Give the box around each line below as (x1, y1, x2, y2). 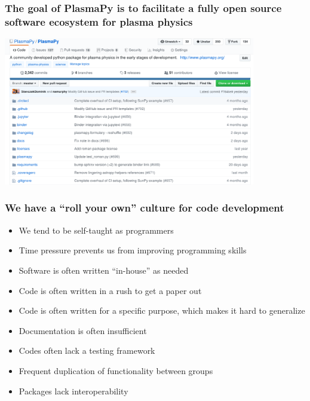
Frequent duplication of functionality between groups (19, 364, 213, 376)
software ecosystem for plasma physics (5, 14, 193, 29)
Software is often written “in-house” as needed (19, 264, 189, 276)
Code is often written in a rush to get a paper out (19, 284, 202, 296)
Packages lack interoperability (19, 384, 128, 397)
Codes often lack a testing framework (19, 344, 155, 357)
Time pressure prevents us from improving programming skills (19, 244, 247, 256)
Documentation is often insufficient (19, 324, 147, 336)
